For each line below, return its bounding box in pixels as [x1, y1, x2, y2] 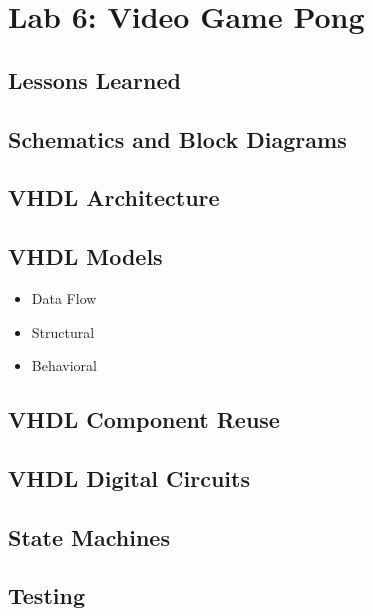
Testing [8, 580, 85, 611]
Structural [31, 321, 95, 342]
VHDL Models [8, 241, 163, 272]
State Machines [8, 521, 170, 552]
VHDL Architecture [8, 182, 220, 213]
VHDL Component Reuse [8, 404, 280, 435]
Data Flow [31, 287, 97, 308]
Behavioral [31, 355, 97, 376]
